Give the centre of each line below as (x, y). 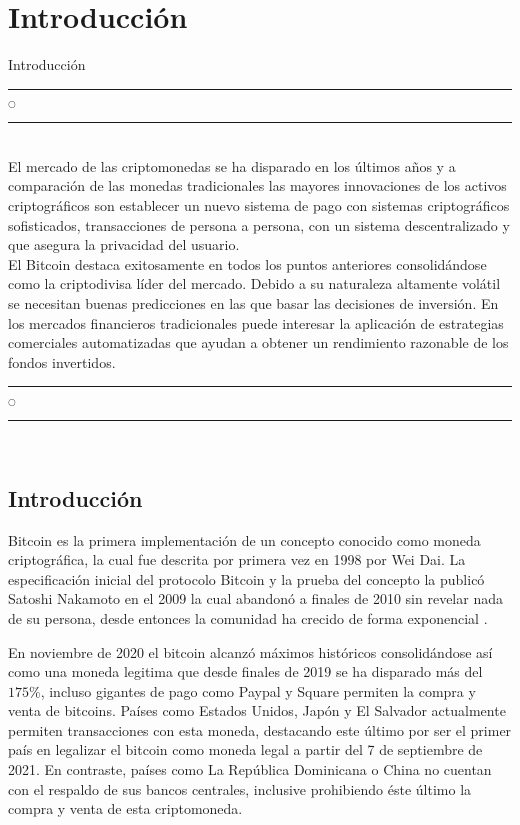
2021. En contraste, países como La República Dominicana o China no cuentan (250, 769)
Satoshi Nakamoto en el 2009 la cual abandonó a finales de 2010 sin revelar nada (255, 598)
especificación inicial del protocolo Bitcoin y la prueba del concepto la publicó (246, 578)
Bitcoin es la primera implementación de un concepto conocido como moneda (244, 539)
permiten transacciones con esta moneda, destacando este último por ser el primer (260, 729)
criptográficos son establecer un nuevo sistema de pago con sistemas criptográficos (259, 204)
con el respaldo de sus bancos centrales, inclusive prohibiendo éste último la (240, 788)
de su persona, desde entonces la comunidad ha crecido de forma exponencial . (248, 617)
